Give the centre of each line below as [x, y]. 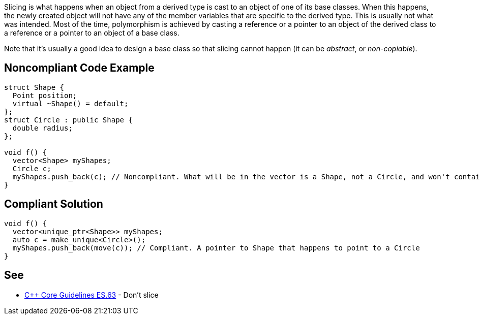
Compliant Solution [54, 204]
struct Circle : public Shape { [68, 120]
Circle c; [32, 168]
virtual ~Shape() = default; [70, 103]
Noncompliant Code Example [79, 68]
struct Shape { [34, 87]
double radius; [42, 128]
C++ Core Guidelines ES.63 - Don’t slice [92, 295]
